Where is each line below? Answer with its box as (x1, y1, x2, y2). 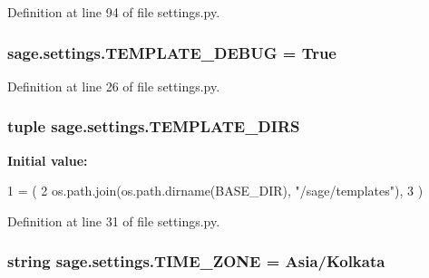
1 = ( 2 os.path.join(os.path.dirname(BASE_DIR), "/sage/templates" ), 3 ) (7, 181, 424, 200)
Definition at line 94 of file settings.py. (7, 3, 220, 21)
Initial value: (7, 150, 88, 169)
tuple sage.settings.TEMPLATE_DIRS (7, 115, 300, 138)
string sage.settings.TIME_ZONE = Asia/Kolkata (7, 250, 385, 273)
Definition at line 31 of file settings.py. (7, 211, 220, 230)
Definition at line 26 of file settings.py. (7, 76, 220, 95)
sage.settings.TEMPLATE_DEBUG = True (7, 41, 336, 63)
